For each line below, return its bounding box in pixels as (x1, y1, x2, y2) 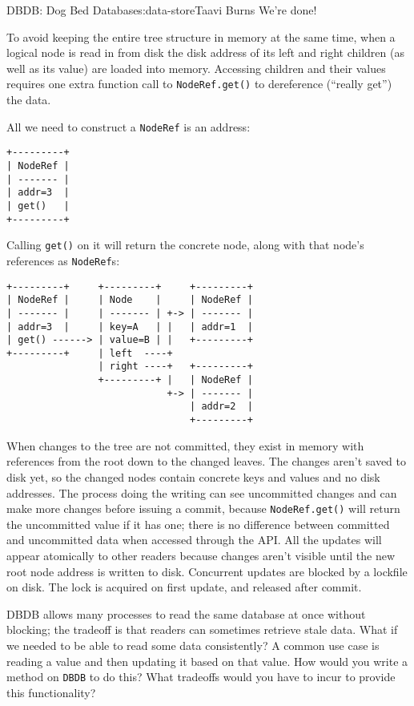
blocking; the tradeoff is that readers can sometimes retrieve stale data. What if (6, 621, 398, 638)
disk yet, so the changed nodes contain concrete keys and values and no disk (6, 468, 380, 485)
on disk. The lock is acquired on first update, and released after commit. (6, 579, 362, 595)
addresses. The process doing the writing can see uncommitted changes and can (6, 484, 397, 501)
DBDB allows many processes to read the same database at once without (6, 605, 366, 622)
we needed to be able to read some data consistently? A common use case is (6, 636, 380, 653)
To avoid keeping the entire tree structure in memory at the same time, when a (6, 28, 396, 45)
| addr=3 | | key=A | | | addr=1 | (6, 321, 253, 333)
